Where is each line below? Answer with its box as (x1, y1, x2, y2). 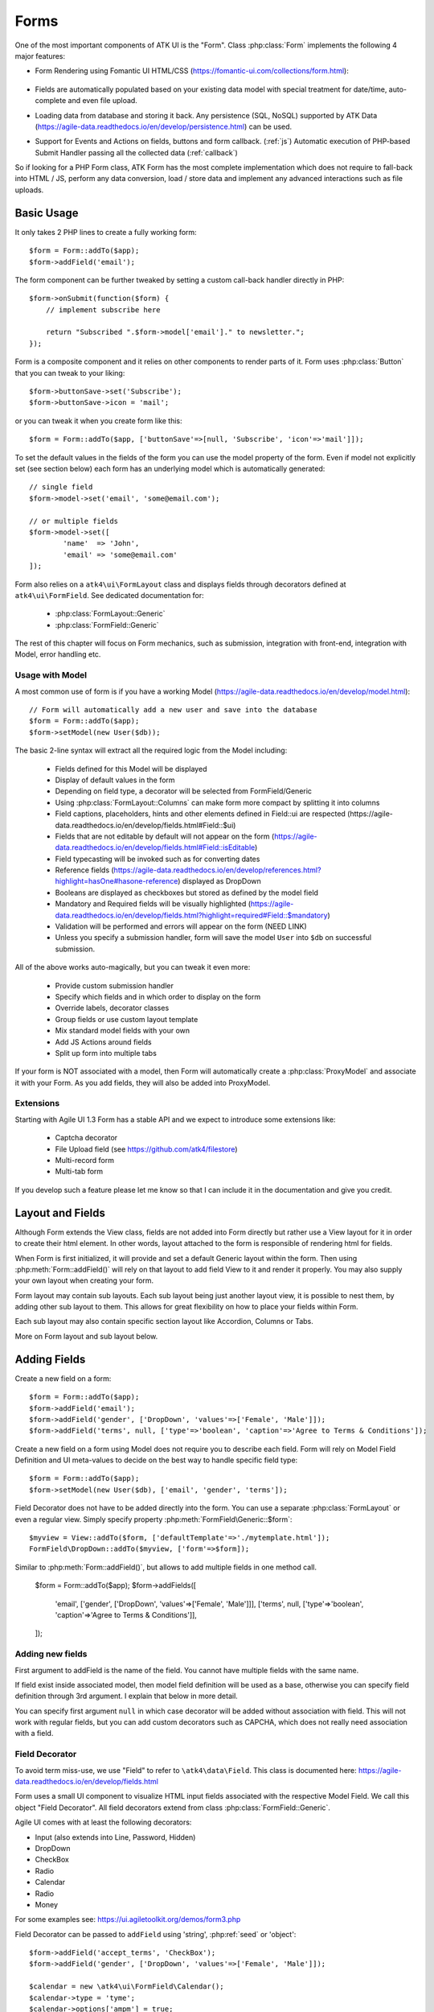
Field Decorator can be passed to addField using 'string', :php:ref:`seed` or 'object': (14, 1929, 297, 1939)
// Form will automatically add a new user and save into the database (29, 705, 317, 714)
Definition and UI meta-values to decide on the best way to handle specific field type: (14, 1455, 298, 1465)
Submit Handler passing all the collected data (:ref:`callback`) (35, 147, 239, 157)
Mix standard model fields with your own (55, 1026, 190, 1036)
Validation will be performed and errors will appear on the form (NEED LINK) (55, 921, 307, 931)
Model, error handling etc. (14, 649, 101, 659)
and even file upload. (68, 96, 138, 105)
